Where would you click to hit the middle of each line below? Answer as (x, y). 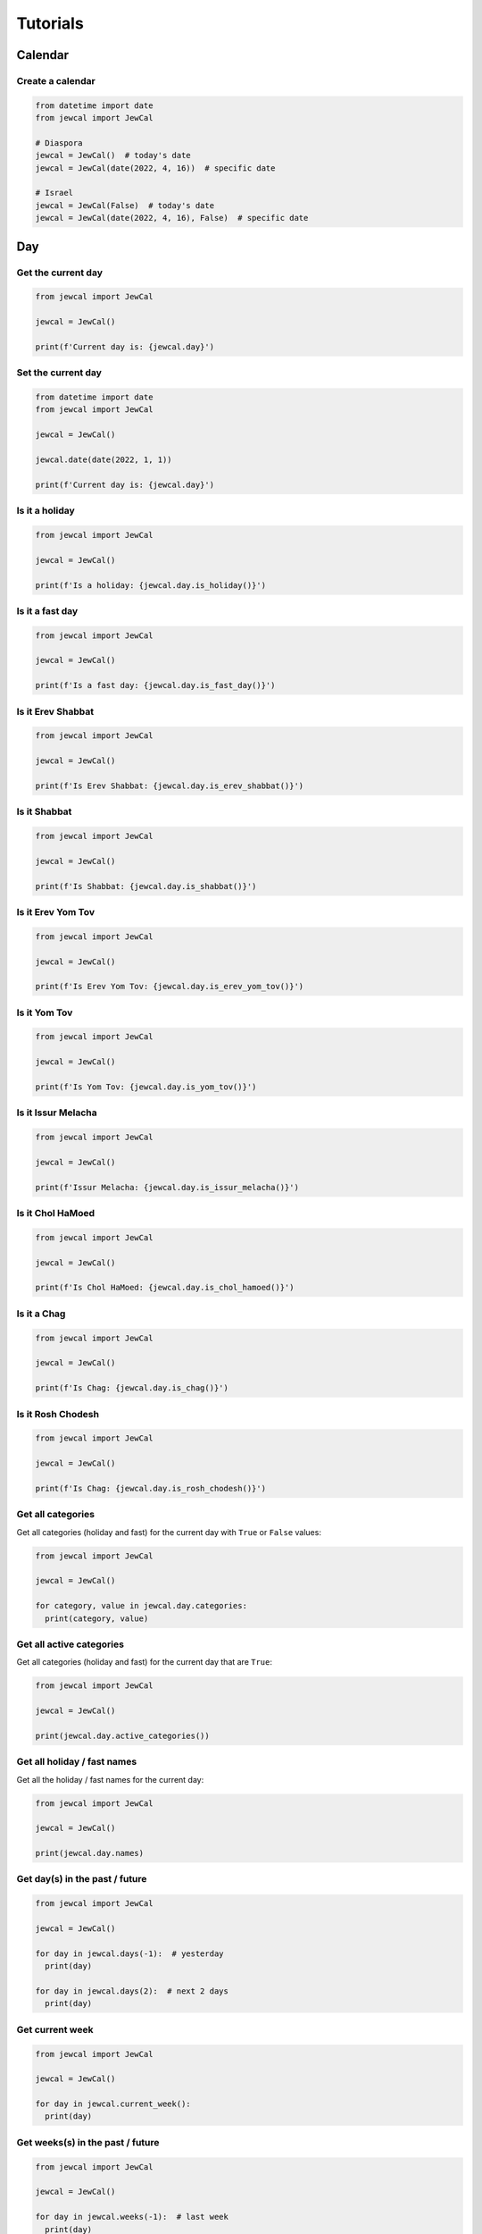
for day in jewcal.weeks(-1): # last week (132, 2217)
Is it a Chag (41, 1314)
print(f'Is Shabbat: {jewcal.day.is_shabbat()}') (146, 886)
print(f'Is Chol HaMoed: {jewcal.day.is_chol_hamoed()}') (165, 1288)
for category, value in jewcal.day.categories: (141, 1606)
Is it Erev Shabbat (55, 711)
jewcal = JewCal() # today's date (113, 155)
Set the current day (59, 373)
